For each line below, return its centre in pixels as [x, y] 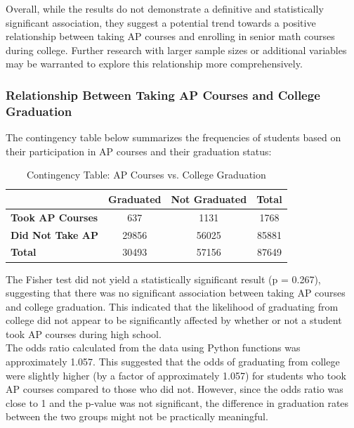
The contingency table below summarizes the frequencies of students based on [173, 137]
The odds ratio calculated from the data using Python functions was [153, 348]
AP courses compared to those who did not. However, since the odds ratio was [175, 389]
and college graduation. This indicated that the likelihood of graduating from [172, 306]
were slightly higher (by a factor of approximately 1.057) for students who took [176, 375]
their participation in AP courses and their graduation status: [139, 151]
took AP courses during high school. [84, 333]
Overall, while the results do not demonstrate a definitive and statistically [165, 8]
